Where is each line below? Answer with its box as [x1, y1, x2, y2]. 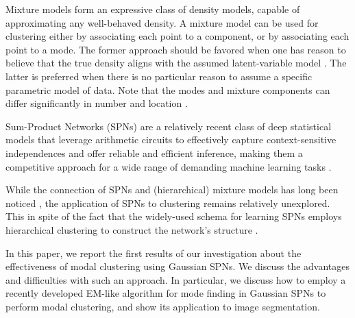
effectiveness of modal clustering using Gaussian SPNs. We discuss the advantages [5, 259, 350, 273]
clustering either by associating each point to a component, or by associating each [5, 29, 350, 43]
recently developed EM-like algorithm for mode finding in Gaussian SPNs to [5, 286, 326, 300]
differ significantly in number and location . [5, 96, 188, 110]
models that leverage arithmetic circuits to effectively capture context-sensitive [5, 132, 336, 147]
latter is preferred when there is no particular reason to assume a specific [5, 69, 313, 83]
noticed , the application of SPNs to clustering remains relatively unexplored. [5, 195, 330, 210]
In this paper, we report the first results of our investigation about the [5, 245, 302, 260]
